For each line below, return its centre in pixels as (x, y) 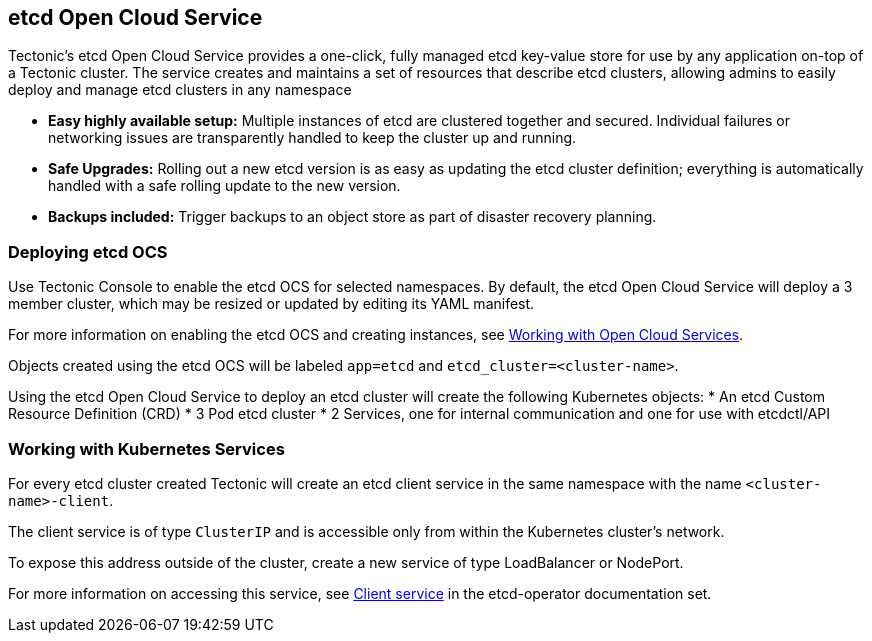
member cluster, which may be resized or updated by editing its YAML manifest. (271, 304)
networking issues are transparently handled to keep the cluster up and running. (312, 138)
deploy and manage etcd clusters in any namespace (180, 90)
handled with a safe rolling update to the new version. (224, 186)
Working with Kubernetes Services (146, 448)
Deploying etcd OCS (88, 251)
